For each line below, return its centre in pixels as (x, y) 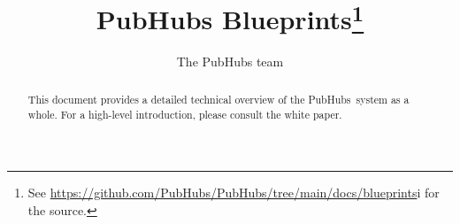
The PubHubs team (230, 62)
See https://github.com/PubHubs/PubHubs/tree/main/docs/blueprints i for (234, 193)
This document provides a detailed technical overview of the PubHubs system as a (218, 99)
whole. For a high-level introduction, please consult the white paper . (185, 114)
